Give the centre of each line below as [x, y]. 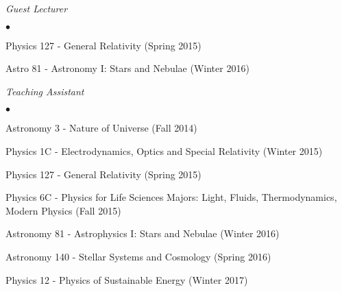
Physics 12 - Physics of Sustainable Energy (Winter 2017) [127, 279]
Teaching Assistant [45, 91]
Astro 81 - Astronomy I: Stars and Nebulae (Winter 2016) [127, 68]
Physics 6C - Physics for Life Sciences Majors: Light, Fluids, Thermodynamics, [171, 197]
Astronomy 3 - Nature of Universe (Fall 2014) [101, 128]
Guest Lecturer [37, 8]
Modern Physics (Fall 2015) [63, 210]
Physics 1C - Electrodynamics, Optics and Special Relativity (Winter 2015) [164, 150]
